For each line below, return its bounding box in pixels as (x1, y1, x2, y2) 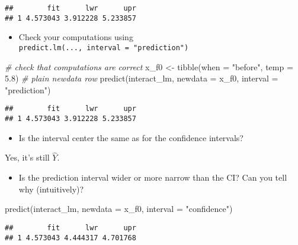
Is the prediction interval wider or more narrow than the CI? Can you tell (18, 171, 287, 184)
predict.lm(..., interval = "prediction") (18, 43, 189, 52)
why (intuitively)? (18, 182, 84, 195)
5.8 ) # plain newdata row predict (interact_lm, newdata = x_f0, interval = (5, 72, 278, 84)
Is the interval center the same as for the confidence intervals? (18, 131, 243, 143)
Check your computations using (18, 31, 133, 43)
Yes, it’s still (5, 151, 50, 164)
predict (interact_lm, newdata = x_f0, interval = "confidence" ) (5, 202, 233, 215)
